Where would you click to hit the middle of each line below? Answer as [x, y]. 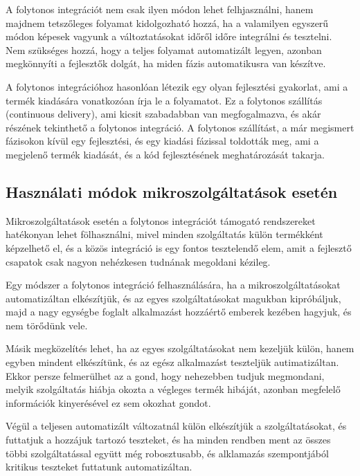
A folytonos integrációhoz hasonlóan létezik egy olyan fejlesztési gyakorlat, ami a [177, 86]
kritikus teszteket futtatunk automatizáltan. [99, 467]
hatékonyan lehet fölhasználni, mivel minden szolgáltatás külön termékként [164, 234]
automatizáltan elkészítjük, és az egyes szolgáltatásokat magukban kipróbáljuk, [173, 298]
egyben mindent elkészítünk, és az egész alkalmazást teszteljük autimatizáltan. [172, 362]
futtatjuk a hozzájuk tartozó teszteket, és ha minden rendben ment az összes [168, 440]
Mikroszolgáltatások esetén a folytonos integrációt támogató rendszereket [161, 220]
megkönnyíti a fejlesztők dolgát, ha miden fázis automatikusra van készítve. [166, 63]
